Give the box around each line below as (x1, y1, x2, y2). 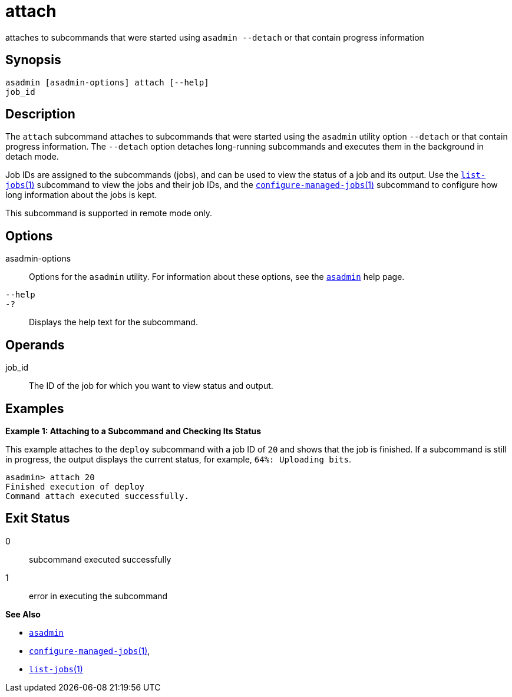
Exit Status (5, 511, 70, 526)
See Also (5, 609, 41, 619)
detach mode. (5, 151, 59, 162)
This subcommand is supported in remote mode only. (5, 208, 213, 219)
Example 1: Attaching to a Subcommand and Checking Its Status (5, 425, 262, 436)
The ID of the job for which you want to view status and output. (29, 381, 273, 391)
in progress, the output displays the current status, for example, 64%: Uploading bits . (5, 454, 352, 464)
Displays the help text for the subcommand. (29, 317, 198, 328)
